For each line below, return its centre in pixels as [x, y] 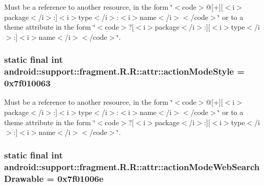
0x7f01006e [80, 178]
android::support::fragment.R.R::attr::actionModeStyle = [124, 71]
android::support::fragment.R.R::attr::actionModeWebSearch [132, 166]
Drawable [24, 178]
